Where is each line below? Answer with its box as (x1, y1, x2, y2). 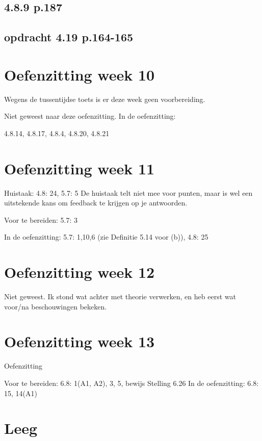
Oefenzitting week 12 (4, 262, 155, 282)
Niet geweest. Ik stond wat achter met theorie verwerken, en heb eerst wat (4, 291, 236, 302)
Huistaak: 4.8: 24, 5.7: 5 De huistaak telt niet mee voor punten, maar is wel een (4, 187, 253, 198)
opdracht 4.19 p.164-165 (4, 29, 134, 45)
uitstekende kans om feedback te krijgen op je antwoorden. (4, 197, 188, 208)
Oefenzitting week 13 (4, 331, 155, 352)
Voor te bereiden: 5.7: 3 (4, 214, 77, 225)
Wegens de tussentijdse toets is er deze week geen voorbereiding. (4, 93, 205, 104)
